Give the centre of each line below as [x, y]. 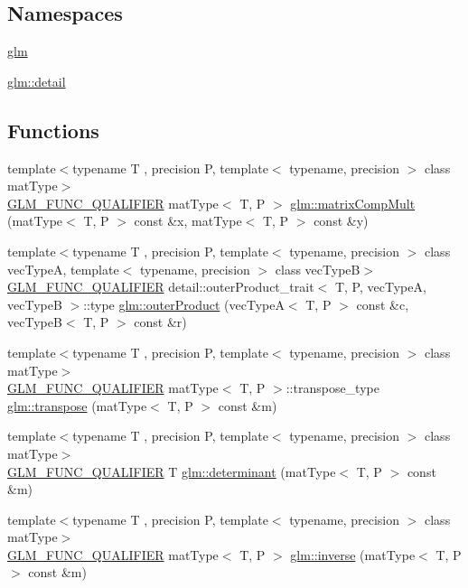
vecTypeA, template [63, 269]
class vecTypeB [318, 269]
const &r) [160, 322]
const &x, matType [188, 221]
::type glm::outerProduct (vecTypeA [184, 304]
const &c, [383, 304]
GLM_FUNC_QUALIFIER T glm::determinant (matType [172, 471]
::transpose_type [332, 388]
